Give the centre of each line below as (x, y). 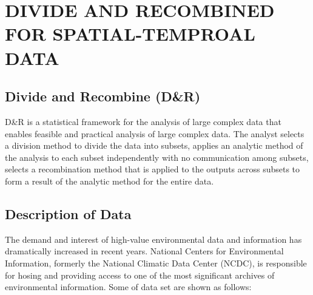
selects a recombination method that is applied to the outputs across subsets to (153, 169)
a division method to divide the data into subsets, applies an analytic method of (154, 145)
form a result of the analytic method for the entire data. (109, 181)
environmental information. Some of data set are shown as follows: (128, 287)
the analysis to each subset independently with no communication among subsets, (157, 157)
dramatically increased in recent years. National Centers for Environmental (144, 251)
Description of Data (68, 213)
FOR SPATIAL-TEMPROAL (130, 34)
